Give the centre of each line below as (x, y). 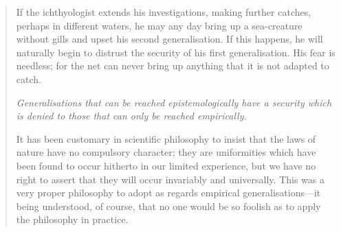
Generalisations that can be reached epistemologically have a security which (174, 102)
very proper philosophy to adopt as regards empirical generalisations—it (168, 193)
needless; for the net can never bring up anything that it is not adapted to (173, 66)
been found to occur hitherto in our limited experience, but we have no (166, 165)
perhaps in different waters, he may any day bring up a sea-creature (159, 25)
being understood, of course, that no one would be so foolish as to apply (168, 206)
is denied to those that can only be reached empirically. (131, 116)
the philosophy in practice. (72, 219)
